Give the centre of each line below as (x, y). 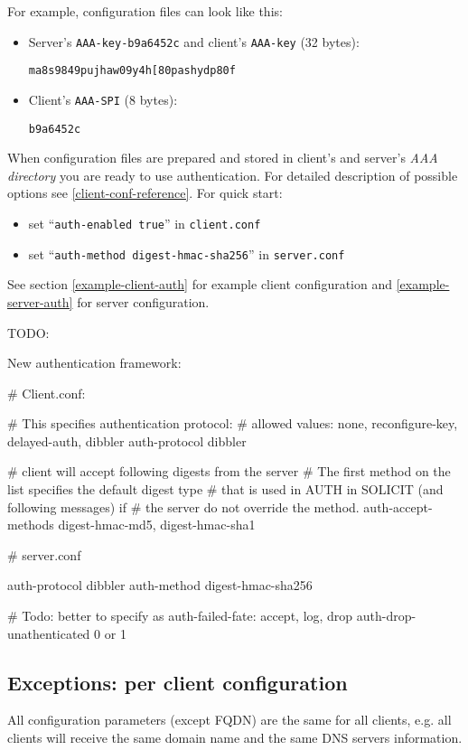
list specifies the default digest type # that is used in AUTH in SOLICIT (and (225, 489)
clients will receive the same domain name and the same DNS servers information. (235, 738)
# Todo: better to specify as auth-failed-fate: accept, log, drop (180, 616)
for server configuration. (143, 301)
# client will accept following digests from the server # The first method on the (229, 471)
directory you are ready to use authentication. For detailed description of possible (233, 175)
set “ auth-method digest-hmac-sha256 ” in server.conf (187, 253)
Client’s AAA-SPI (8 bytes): (103, 99)
